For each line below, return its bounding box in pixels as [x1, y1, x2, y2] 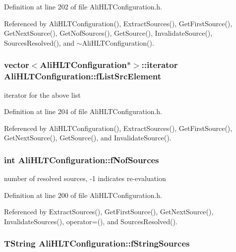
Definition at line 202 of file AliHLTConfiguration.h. [4, 1, 162, 11]
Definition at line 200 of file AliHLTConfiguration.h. [4, 189, 162, 200]
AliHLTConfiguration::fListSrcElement [4, 70, 162, 82]
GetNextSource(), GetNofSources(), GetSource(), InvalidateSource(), [4, 28, 213, 38]
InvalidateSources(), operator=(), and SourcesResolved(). [4, 216, 177, 226]
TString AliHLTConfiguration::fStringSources [4, 237, 190, 250]
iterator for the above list [4, 89, 81, 100]
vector [4, 59, 29, 71]
